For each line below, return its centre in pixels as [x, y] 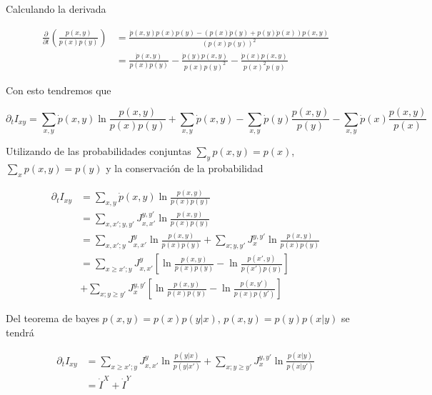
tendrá [20, 332]
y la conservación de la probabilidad [185, 167]
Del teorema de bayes [52, 318]
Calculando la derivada [56, 9]
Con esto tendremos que [59, 90]
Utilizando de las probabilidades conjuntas [99, 151]
